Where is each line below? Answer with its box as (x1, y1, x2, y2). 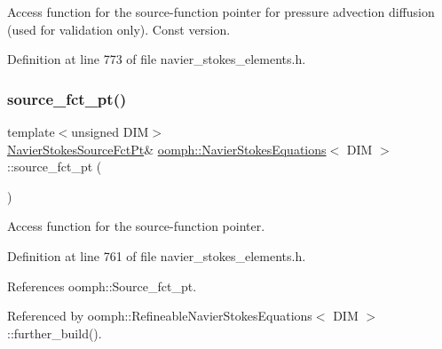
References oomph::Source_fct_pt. (7, 276, 197, 295)
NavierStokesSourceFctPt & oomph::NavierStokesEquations (7, 139, 327, 158)
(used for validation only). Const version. (7, 20, 231, 38)
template (7, 123, 55, 140)
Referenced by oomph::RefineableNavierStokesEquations (7, 306, 312, 325)
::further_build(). (7, 323, 102, 342)
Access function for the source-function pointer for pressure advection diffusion (7, 3, 435, 20)
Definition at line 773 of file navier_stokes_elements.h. (7, 50, 306, 68)
